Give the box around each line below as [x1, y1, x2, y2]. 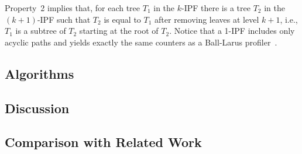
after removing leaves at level [155, 13, 259, 25]
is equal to [104, 13, 141, 25]
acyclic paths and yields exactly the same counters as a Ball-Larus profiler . [5, 36, 277, 48]
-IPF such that [37, 13, 91, 25]
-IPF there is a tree [181, 2, 250, 13]
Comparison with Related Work [5, 133, 202, 151]
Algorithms [5, 64, 74, 82]
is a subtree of [15, 24, 66, 37]
